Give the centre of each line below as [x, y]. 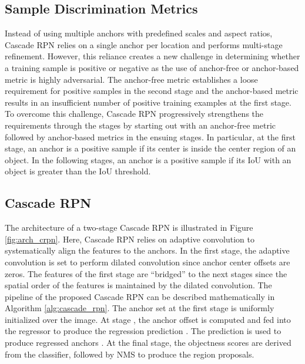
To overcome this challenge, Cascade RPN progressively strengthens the [134, 114]
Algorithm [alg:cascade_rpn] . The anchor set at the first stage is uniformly [140, 308]
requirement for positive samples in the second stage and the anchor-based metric [152, 91]
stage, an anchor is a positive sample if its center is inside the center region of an [150, 148]
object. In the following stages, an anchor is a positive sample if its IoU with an [148, 159]
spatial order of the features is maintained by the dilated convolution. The [138, 285]
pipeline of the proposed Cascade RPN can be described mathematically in [140, 296]
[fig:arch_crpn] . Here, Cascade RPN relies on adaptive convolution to [130, 239]
